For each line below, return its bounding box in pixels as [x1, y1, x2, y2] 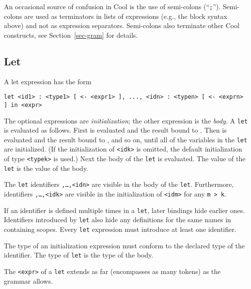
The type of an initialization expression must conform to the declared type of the [4, 240, 245, 250]
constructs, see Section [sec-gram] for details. [4, 30, 138, 40]
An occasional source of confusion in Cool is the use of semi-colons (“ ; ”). [4, 1, 221, 11]
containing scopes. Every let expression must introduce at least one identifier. [4, 224, 236, 234]
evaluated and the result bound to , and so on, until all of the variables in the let [4, 134, 248, 144]
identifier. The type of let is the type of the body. [4, 250, 154, 260]
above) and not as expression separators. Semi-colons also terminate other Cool [4, 20, 240, 30]
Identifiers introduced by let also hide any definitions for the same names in [4, 214, 231, 225]
